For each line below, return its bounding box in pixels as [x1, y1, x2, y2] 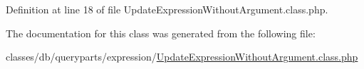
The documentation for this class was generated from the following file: [6, 25, 316, 40]
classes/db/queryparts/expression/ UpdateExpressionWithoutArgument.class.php [6, 49, 358, 64]
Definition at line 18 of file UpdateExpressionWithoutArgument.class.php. [6, 2, 328, 16]
